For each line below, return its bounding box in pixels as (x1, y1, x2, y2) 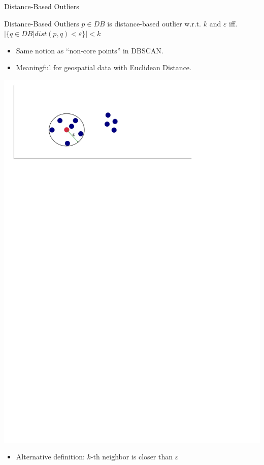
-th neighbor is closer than (90, 451, 173, 462)
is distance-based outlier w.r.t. (107, 18, 202, 28)
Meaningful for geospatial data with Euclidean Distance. (16, 62, 191, 73)
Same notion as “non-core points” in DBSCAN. (16, 45, 163, 55)
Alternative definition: (16, 451, 85, 462)
